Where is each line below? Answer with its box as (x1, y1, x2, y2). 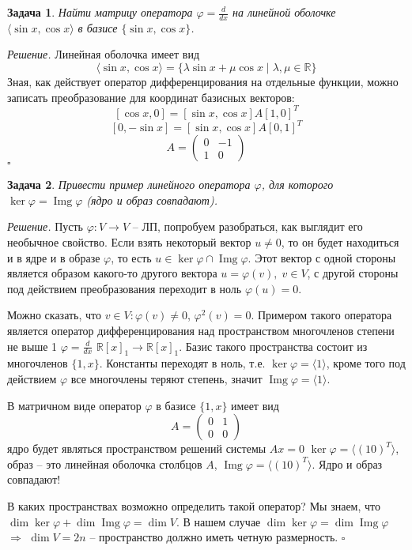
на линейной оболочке (232, 4, 336, 20)
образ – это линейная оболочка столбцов (7, 455, 202, 472)
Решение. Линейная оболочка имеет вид (7, 46, 200, 62)
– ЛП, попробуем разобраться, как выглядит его (132, 218, 363, 235)
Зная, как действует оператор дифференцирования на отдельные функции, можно (7, 73, 399, 90)
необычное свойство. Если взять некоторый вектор (7, 233, 251, 250)
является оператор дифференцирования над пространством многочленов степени (7, 322, 395, 338)
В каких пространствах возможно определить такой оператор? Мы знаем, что (7, 497, 380, 514)
